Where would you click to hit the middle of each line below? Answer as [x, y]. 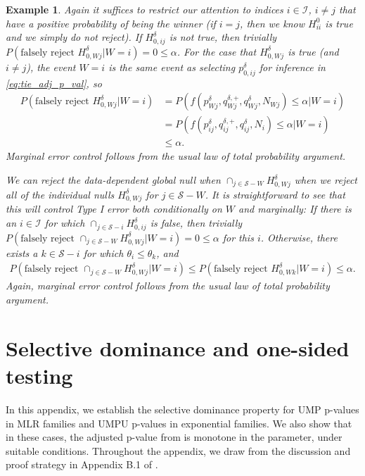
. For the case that [217, 51]
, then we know [273, 23]
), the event [51, 67]
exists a [22, 252]
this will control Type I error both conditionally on [114, 209]
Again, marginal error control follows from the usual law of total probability [168, 286]
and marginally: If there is [295, 209]
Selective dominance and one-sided [178, 347]
